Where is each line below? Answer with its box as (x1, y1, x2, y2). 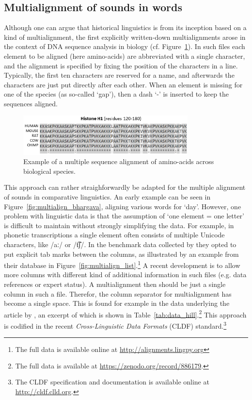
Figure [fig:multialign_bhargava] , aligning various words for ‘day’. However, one (4, 201, 241, 211)
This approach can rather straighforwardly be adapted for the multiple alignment (4, 182, 246, 192)
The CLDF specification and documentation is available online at (15, 377, 209, 387)
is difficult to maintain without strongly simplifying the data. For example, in (4, 220, 234, 230)
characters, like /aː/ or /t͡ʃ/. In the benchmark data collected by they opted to (4, 239, 236, 249)
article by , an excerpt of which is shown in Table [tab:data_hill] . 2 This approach (4, 308, 247, 319)
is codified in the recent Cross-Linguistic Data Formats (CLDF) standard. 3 (4, 319, 227, 331)
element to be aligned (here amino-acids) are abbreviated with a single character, (4, 50, 245, 61)
